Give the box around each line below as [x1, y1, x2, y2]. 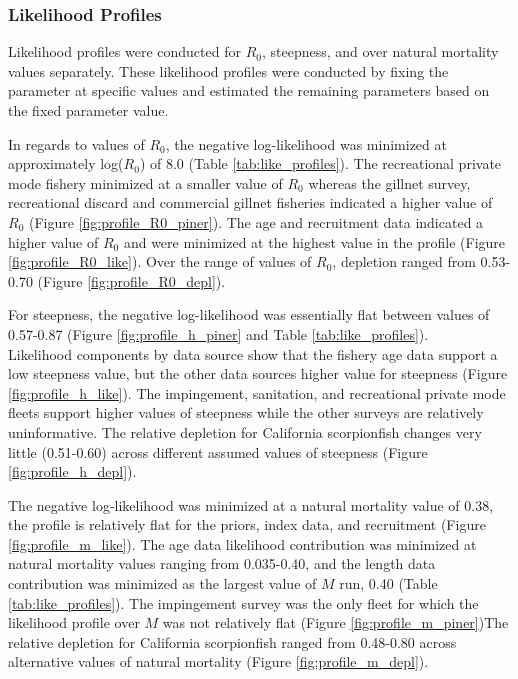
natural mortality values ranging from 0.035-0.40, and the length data [8, 553, 436, 574]
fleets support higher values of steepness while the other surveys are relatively [8, 402, 484, 423]
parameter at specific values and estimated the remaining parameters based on [8, 80, 490, 101]
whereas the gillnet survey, [308, 172, 471, 193]
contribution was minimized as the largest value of [8, 573, 317, 594]
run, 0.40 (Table [339, 573, 438, 594]
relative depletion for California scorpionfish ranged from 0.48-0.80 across [8, 631, 457, 652]
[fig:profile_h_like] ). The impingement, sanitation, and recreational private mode [8, 382, 506, 403]
